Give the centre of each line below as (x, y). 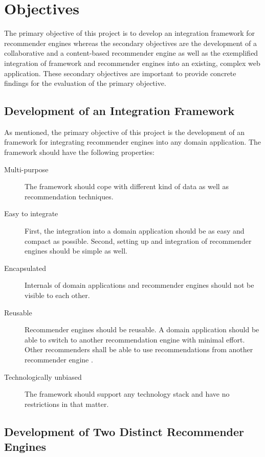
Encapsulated (25, 268)
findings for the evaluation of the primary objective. (85, 83)
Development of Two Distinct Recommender (124, 431)
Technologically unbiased (43, 376)
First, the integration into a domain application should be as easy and (135, 231)
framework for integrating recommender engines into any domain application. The (132, 142)
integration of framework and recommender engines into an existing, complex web (132, 63)
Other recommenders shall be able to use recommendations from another (139, 349)
